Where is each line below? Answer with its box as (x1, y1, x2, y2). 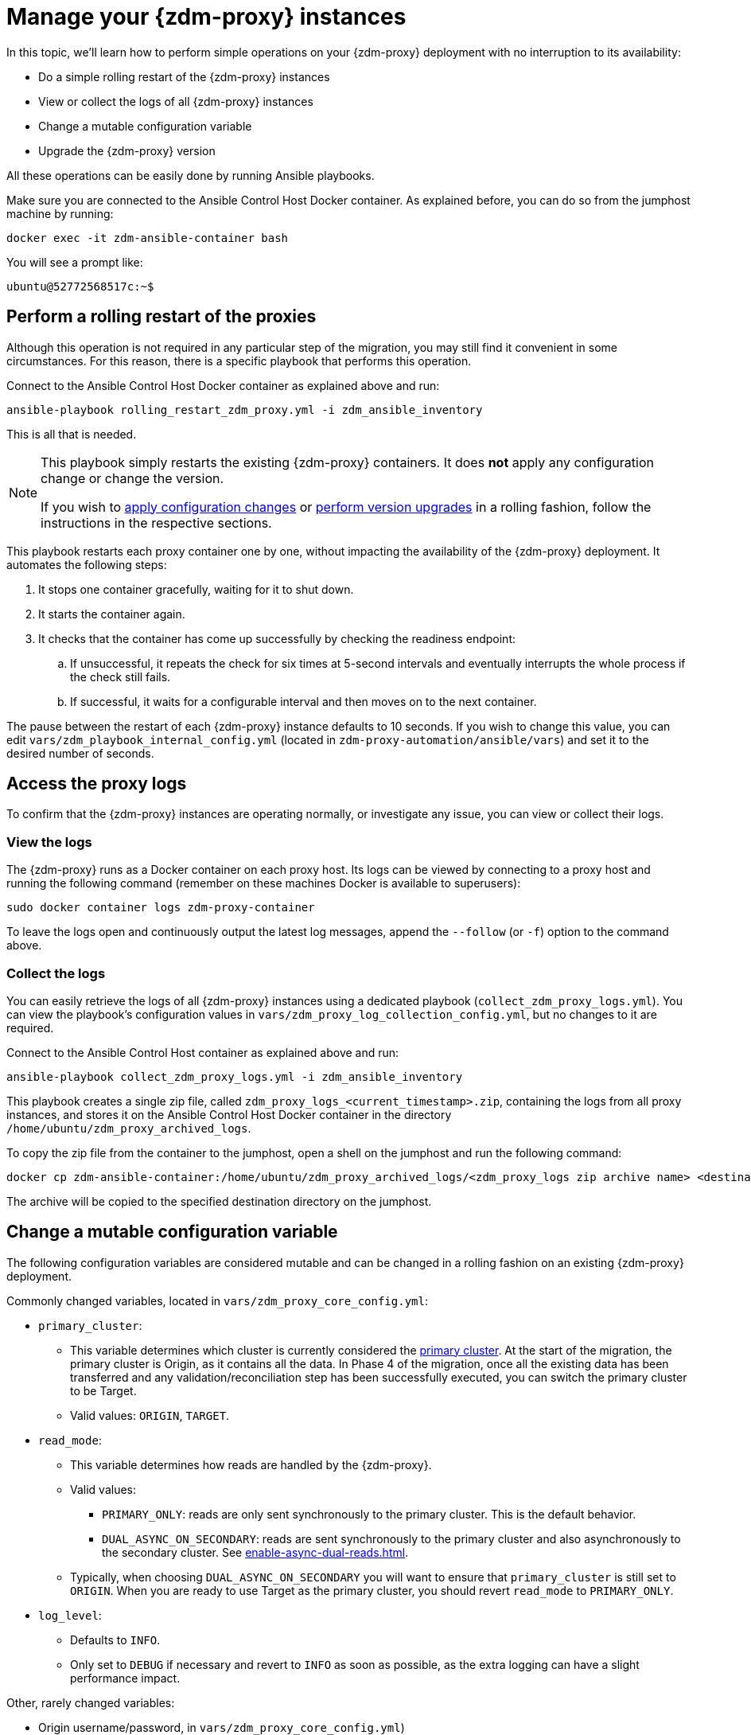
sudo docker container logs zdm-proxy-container (6, 901, 315, 914)
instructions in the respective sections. (41, 514, 272, 531)
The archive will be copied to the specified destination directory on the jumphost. (6, 1194, 432, 1208)
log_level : (38, 1608, 102, 1622)
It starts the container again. (38, 606, 185, 621)
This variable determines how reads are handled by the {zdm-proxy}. (70, 1457, 432, 1472)
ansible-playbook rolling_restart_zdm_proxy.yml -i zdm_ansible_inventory (6, 403, 483, 416)
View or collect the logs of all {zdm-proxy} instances (38, 94, 313, 108)
